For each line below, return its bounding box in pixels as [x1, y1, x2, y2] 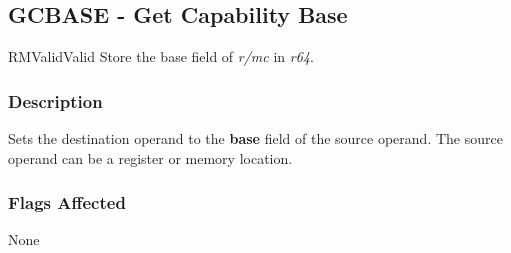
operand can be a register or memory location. [8, 147, 293, 168]
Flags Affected [8, 190, 126, 215]
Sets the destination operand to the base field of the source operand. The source [8, 128, 503, 149]
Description [8, 88, 103, 113]
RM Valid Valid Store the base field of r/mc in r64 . [8, 46, 314, 67]
